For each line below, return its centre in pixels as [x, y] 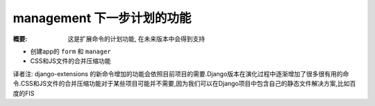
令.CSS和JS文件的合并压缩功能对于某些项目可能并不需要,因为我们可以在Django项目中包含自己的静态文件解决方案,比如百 [184, 84]
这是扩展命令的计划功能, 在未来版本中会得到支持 [136, 39]
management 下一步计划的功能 [102, 18]
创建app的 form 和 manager [70, 51]
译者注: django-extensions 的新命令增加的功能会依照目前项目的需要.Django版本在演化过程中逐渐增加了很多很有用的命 [181, 73]
